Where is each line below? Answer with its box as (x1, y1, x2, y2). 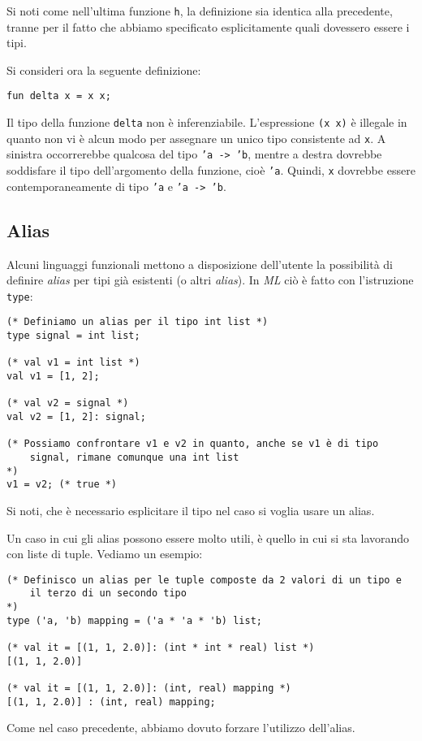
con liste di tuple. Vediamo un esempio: (6, 545, 203, 562)
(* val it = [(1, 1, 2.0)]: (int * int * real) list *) (6, 642, 315, 654)
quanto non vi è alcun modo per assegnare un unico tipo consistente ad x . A (6, 129, 386, 146)
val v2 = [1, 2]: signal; (6, 411, 146, 423)
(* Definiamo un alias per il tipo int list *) (6, 316, 269, 328)
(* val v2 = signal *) (6, 397, 129, 409)
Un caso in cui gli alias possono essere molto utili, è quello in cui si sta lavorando (6, 529, 410, 546)
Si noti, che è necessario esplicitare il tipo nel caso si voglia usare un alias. (6, 501, 375, 518)
